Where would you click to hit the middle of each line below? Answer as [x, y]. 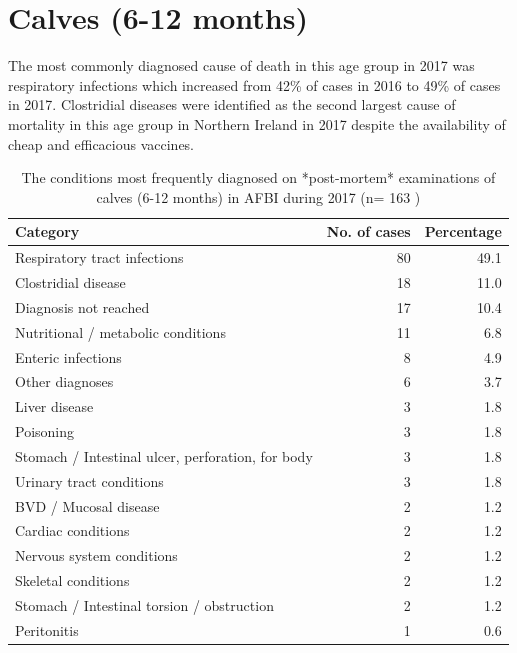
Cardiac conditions [72, 530]
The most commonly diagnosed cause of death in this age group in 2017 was [241, 65]
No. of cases [368, 231]
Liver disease [54, 406]
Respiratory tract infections [99, 257]
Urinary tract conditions [89, 480]
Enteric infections [68, 356]
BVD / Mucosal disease [87, 505]
